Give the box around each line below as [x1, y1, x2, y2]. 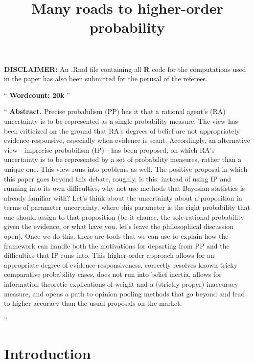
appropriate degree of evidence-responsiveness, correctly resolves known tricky [4, 259, 238, 270]
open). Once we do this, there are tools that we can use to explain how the [4, 231, 229, 241]
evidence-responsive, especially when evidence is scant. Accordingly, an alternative [4, 135, 250, 145]
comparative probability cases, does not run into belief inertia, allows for [4, 269, 222, 279]
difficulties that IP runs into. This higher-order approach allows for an [4, 250, 214, 260]
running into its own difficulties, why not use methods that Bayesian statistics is [4, 183, 245, 193]
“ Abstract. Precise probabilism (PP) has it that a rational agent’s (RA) [4, 106, 226, 116]
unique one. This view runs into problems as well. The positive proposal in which [4, 163, 248, 174]
